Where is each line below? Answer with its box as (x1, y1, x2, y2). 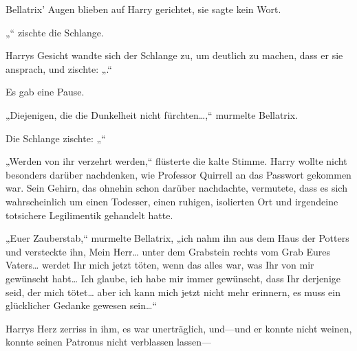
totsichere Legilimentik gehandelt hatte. (6, 207, 173, 222)
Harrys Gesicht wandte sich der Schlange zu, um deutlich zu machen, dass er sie (6, 48, 343, 63)
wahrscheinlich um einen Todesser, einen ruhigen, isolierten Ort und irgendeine (6, 194, 338, 208)
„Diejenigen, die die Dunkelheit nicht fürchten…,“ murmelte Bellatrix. (6, 107, 299, 122)
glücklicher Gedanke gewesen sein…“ (6, 298, 158, 313)
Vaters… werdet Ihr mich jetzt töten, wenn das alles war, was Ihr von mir (6, 258, 314, 272)
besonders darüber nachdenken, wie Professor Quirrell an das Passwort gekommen (6, 167, 351, 181)
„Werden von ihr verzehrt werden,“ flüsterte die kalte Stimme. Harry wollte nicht (6, 154, 347, 168)
